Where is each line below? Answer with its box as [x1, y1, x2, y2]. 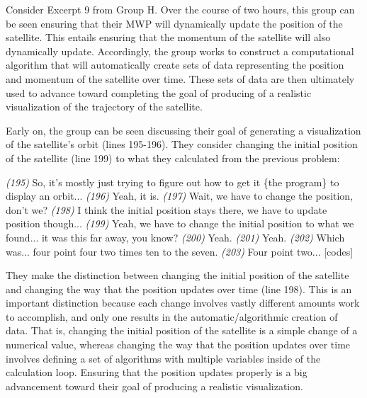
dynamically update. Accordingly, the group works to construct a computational [6, 43, 354, 58]
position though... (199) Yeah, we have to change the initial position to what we [6, 216, 354, 231]
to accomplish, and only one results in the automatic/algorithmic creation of [6, 309, 338, 324]
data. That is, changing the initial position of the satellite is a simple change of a [6, 323, 358, 338]
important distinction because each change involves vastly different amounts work [6, 295, 360, 310]
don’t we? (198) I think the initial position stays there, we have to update [6, 202, 327, 217]
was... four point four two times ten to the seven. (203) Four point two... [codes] [6, 244, 354, 258]
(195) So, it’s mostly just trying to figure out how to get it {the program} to [6, 174, 339, 189]
